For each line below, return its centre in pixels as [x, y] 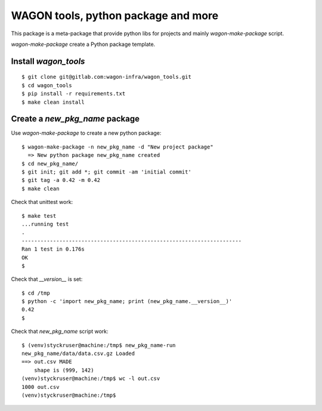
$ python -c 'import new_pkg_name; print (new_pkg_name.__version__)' [127, 302]
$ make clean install [53, 102]
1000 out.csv [41, 387]
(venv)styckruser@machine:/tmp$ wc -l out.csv [91, 378]
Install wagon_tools [48, 61]
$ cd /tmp [36, 293]
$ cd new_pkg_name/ [50, 163]
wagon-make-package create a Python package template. [83, 44]
